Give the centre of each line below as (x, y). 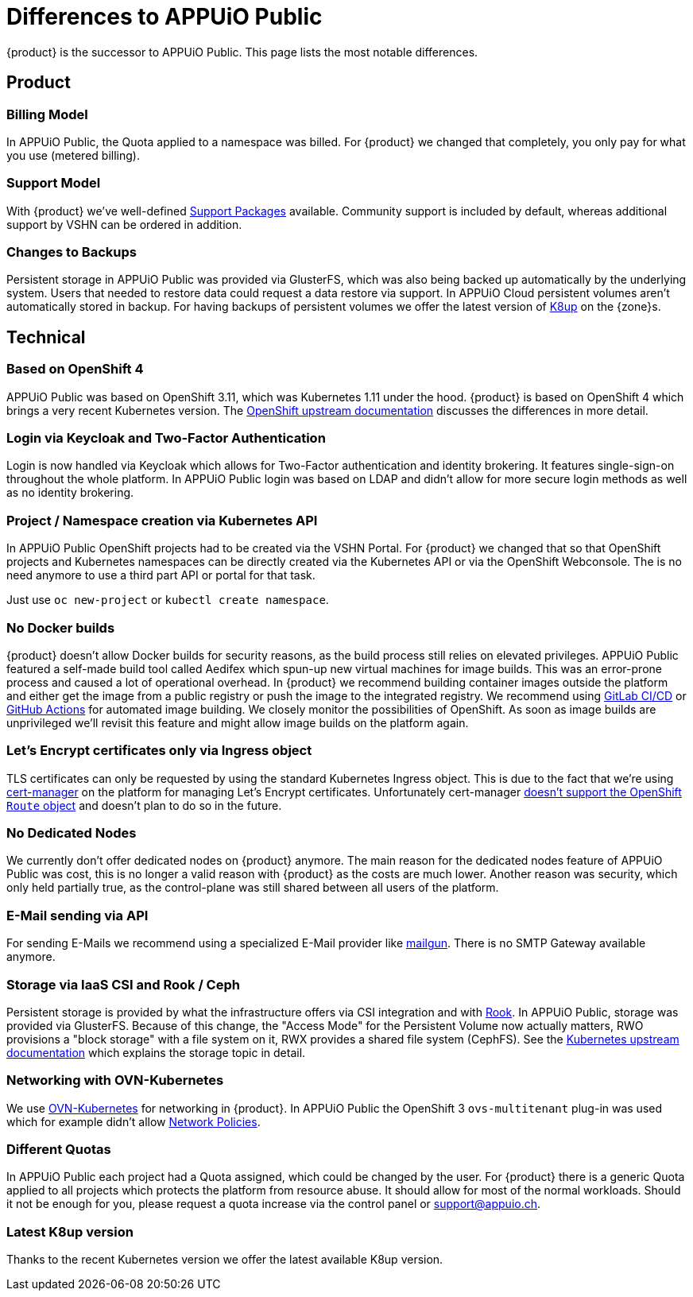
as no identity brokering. (70, 493)
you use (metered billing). (73, 155)
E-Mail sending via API (77, 915)
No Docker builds (61, 627)
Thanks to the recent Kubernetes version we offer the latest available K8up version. (225, 1260)
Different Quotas (59, 1150)
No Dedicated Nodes (72, 833)
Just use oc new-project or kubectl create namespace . (168, 600)
